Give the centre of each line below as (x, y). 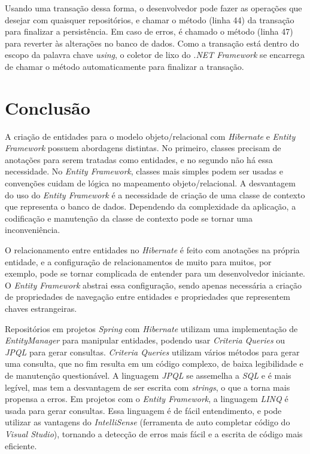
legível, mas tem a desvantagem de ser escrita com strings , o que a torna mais (148, 387)
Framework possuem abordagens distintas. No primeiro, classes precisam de (143, 148)
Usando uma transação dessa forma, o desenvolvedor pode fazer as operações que (154, 8)
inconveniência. (33, 230)
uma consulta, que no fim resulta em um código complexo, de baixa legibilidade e (154, 363)
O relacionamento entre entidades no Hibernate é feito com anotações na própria (152, 250)
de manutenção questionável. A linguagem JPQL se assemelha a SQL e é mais (148, 375)
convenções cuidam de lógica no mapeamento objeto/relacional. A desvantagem (150, 183)
